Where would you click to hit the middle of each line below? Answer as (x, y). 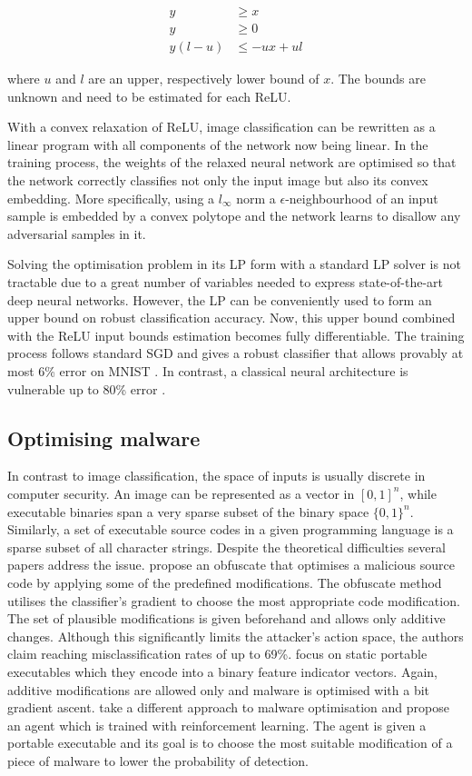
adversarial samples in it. (77, 233)
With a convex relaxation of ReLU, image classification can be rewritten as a (221, 127)
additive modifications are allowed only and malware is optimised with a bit (219, 689)
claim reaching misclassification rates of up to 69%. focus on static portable (217, 654)
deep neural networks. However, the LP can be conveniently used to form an (220, 299)
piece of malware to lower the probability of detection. (158, 760)
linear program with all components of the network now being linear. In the (218, 144)
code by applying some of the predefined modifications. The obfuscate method (225, 582)
